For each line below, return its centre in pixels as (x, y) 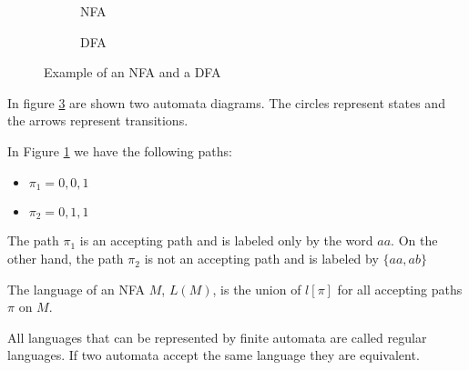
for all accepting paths (400, 289)
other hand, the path (66, 259)
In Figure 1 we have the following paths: (120, 150)
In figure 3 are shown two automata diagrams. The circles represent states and (226, 102)
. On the (414, 240)
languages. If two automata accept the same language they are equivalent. (214, 355)
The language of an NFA (76, 289)
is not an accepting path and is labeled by (261, 259)
